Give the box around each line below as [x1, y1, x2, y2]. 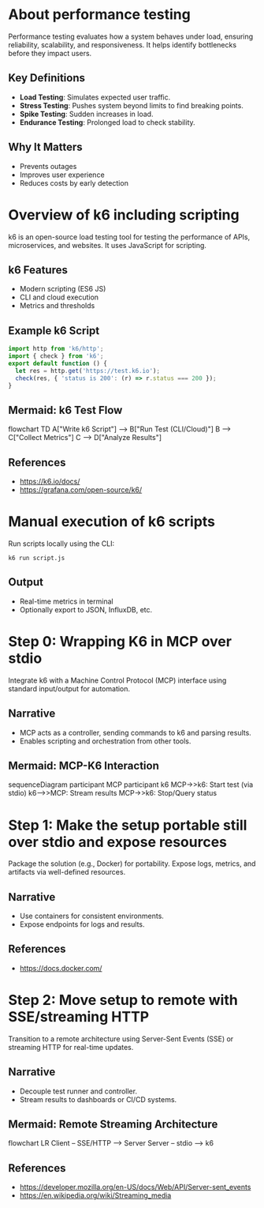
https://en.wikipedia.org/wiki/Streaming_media [19, 1191, 172, 1200]
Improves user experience [19, 170, 105, 179]
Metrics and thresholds [19, 301, 95, 310]
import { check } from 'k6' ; [8, 352, 104, 360]
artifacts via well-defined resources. [8, 867, 126, 877]
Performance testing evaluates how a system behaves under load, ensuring [8, 32, 254, 41]
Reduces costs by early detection [19, 178, 128, 187]
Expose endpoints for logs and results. [19, 920, 145, 929]
